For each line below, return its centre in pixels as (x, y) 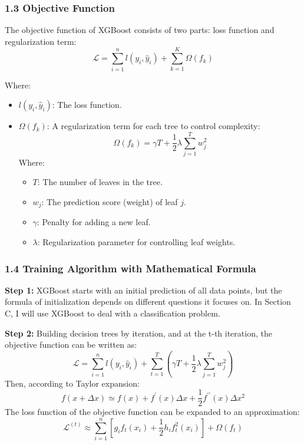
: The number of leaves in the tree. (100, 182)
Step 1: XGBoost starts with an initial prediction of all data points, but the (143, 290)
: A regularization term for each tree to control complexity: (153, 126)
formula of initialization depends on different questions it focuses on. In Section (148, 301)
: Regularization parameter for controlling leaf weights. (136, 242)
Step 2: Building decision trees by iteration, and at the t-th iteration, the (138, 333)
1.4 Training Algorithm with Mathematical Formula (130, 268)
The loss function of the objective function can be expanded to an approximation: (152, 412)
